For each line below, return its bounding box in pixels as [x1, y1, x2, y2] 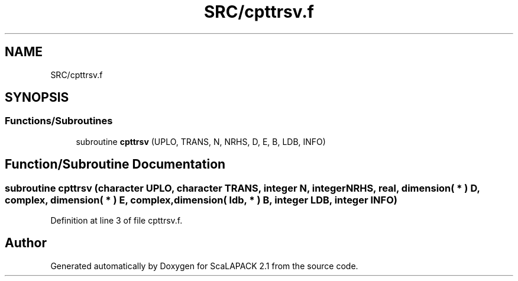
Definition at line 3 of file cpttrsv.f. [50, 215, 183, 226]
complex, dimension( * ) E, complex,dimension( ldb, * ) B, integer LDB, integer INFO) [5, 193, 397, 206]
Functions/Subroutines [5, 115, 113, 127]
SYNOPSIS [5, 90, 69, 105]
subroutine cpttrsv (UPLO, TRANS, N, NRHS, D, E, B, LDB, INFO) [76, 136, 326, 147]
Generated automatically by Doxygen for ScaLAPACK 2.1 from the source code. [50, 260, 358, 271]
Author [5, 235, 47, 251]
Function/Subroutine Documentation [5, 157, 226, 172]
